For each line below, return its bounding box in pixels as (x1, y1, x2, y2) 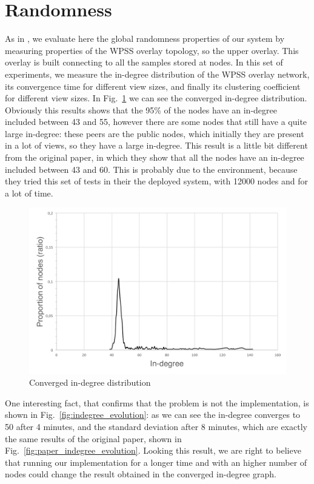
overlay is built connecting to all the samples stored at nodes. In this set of (5, 56, 283, 69)
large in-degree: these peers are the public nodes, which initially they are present (5, 127, 304, 139)
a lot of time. (5, 186, 53, 199)
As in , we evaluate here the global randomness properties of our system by (5, 32, 285, 45)
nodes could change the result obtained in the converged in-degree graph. (5, 468, 276, 480)
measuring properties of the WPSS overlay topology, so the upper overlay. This (5, 44, 299, 56)
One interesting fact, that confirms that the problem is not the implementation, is (5, 396, 309, 409)
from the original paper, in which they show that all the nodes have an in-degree (5, 151, 304, 164)
